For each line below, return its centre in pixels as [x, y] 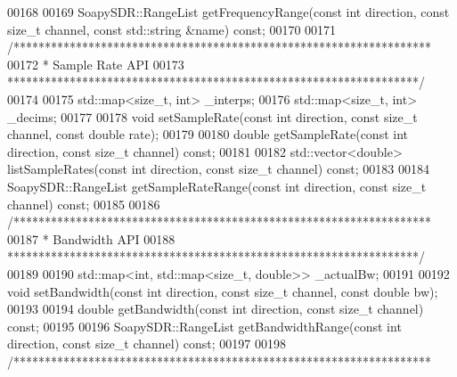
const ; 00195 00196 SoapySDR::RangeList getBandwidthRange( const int [204, 326]
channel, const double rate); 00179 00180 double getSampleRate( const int [208, 134]
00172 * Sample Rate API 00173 [96, 64]
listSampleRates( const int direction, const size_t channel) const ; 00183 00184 [219, 169]
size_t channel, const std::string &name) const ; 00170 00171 [172, 29]
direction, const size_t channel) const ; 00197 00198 [147, 344]
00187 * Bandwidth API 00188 [91, 238]
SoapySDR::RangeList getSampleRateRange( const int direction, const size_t [217, 186]
